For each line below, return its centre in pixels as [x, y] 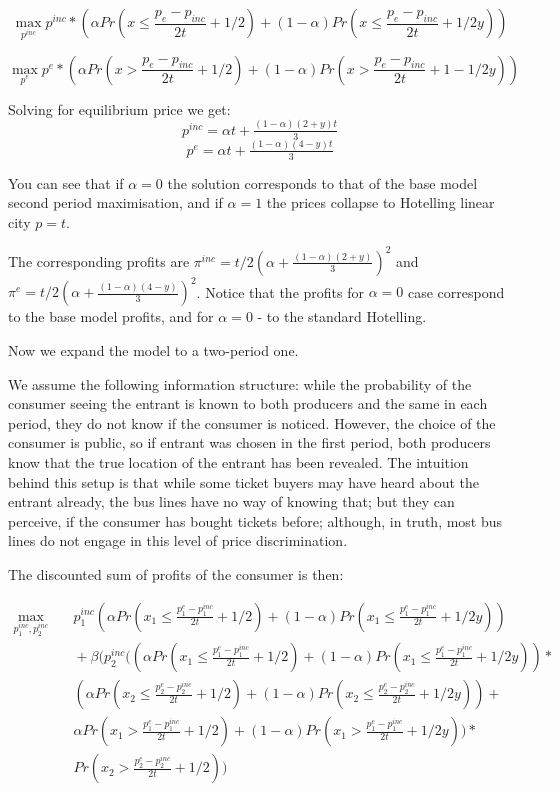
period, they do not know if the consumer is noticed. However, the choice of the [252, 422]
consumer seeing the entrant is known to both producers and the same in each [248, 403]
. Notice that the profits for [280, 291]
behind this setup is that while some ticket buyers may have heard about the [244, 481]
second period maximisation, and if [115, 202]
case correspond [456, 291]
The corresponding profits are [99, 260]
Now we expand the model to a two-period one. [153, 350]
